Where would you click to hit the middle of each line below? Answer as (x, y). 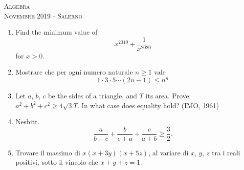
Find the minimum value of (56, 32)
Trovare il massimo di (48, 152)
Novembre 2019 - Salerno (43, 15)
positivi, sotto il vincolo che (57, 162)
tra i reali (226, 152)
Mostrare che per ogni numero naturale (74, 72)
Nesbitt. (27, 122)
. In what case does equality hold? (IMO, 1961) (148, 105)
